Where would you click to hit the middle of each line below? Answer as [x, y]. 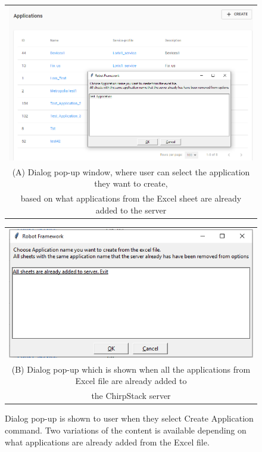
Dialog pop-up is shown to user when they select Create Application [129, 418]
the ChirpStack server [131, 396]
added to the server [131, 210]
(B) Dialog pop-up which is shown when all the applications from [131, 369]
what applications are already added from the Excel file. [107, 442]
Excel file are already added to [131, 381]
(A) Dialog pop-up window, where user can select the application [131, 171]
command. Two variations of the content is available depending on [126, 430]
